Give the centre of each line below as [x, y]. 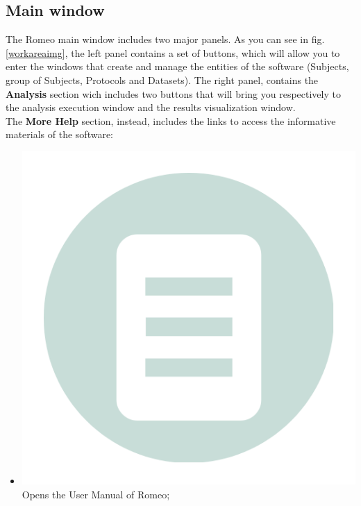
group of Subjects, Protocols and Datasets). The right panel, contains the [162, 79]
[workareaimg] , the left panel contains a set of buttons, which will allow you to [173, 52]
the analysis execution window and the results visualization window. [151, 107]
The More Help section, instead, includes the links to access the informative [171, 120]
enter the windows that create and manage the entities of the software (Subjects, [177, 66]
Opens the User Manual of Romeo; [96, 494]
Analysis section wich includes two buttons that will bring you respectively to [173, 93]
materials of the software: [59, 134]
